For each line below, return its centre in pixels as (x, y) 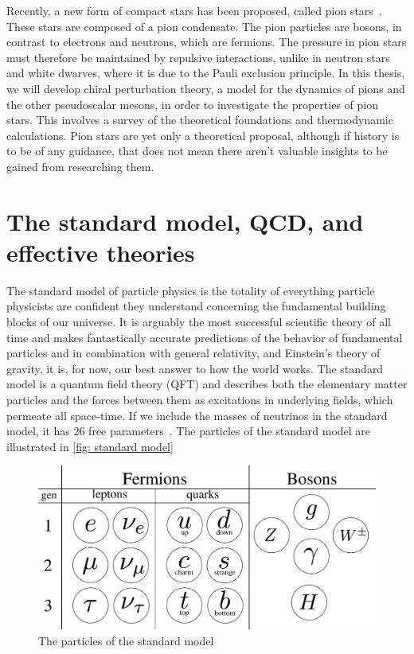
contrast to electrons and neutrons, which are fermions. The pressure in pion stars (207, 42)
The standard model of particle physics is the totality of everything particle (191, 290)
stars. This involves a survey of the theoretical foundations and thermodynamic (200, 120)
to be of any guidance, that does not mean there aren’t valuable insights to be (197, 151)
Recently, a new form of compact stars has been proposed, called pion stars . (194, 10)
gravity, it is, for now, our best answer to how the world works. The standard (195, 368)
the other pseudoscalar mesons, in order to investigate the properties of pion (192, 104)
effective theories (101, 252)
